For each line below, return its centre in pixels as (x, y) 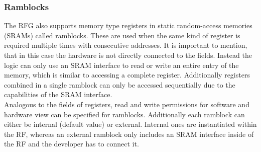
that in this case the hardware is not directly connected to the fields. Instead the (128, 55)
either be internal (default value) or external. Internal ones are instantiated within (130, 124)
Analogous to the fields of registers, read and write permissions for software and (127, 104)
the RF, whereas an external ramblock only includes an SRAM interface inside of (129, 134)
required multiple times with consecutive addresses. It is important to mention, (126, 45)
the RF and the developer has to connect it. (72, 144)
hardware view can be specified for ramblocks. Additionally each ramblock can (124, 114)
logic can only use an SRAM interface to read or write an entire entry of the (121, 65)
